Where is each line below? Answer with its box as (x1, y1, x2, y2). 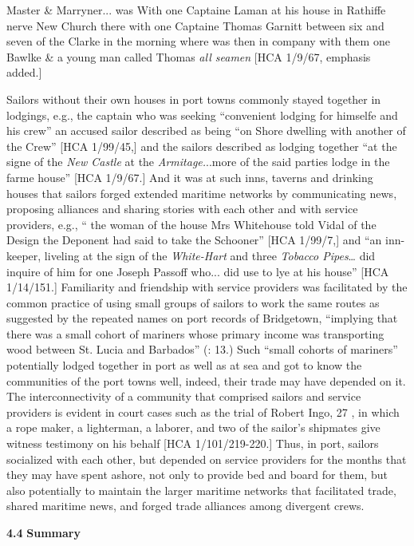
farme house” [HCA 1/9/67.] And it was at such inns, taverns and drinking (6, 168, 373, 185)
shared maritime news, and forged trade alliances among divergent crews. (6, 497, 365, 514)
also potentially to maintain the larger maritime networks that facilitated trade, (6, 481, 396, 498)
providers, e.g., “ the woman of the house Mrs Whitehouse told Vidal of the (6, 216, 377, 232)
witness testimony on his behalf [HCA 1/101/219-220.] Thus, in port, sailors (6, 435, 379, 452)
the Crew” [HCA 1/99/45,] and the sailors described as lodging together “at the (6, 137, 397, 154)
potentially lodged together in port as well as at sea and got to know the (6, 357, 362, 374)
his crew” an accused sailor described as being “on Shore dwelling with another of (6, 122, 406, 139)
